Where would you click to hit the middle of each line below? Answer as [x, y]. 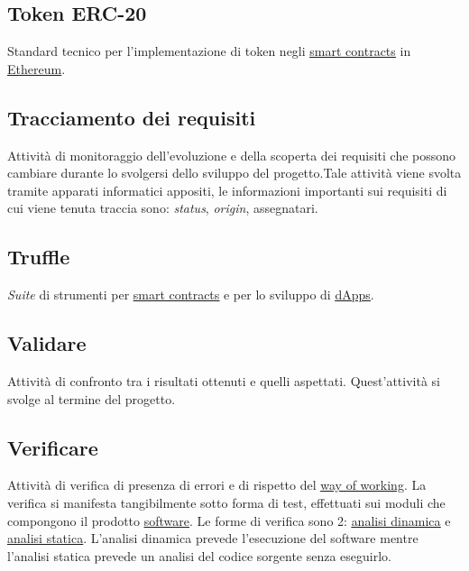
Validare [47, 343]
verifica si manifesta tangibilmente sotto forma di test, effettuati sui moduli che [226, 502]
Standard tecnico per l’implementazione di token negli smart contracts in [209, 51]
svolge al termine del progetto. [92, 398]
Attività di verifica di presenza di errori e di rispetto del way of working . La [217, 485]
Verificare [53, 447]
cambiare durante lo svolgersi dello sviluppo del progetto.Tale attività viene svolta [234, 173]
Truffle [39, 257]
